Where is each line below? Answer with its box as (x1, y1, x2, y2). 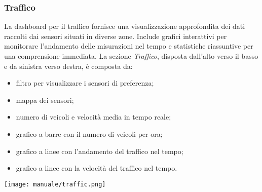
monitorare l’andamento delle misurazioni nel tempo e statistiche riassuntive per (4, 41, 253, 51)
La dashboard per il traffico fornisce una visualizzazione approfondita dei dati (4, 21, 245, 31)
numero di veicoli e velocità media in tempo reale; (16, 111, 171, 122)
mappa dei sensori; (16, 94, 74, 105)
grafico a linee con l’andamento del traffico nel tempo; (16, 145, 183, 156)
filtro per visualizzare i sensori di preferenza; (16, 78, 154, 88)
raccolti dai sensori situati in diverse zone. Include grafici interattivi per (4, 30, 227, 41)
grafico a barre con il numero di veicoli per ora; (16, 128, 163, 139)
